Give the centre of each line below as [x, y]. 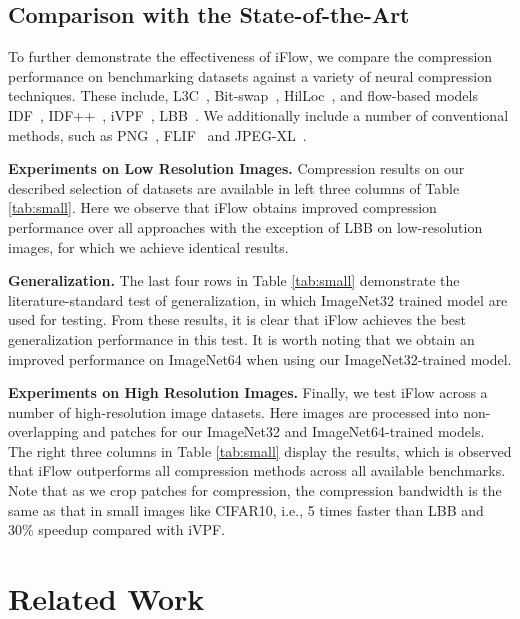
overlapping [43, 431]
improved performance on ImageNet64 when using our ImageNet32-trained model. [260, 358]
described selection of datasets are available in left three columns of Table [234, 187]
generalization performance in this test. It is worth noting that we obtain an [241, 338]
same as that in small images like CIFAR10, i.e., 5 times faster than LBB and [246, 509]
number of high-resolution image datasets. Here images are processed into [233, 411]
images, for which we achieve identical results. [148, 246]
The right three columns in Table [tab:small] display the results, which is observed [260, 450]
